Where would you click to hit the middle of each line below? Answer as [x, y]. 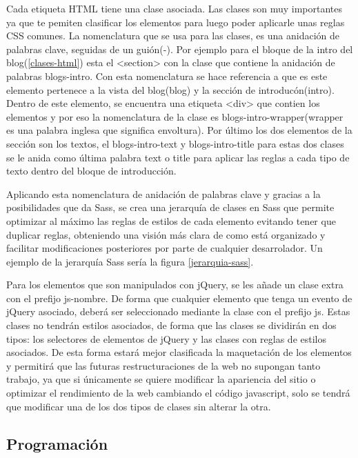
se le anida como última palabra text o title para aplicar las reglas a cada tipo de [178, 157]
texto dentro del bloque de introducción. [91, 171]
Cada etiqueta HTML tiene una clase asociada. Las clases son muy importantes [175, 8]
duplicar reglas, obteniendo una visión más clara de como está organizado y [166, 234]
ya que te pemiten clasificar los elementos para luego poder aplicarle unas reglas [176, 22]
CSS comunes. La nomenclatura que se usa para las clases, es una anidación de [173, 36]
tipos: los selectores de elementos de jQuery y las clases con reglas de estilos [167, 338]
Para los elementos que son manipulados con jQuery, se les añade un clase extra [175, 285]
